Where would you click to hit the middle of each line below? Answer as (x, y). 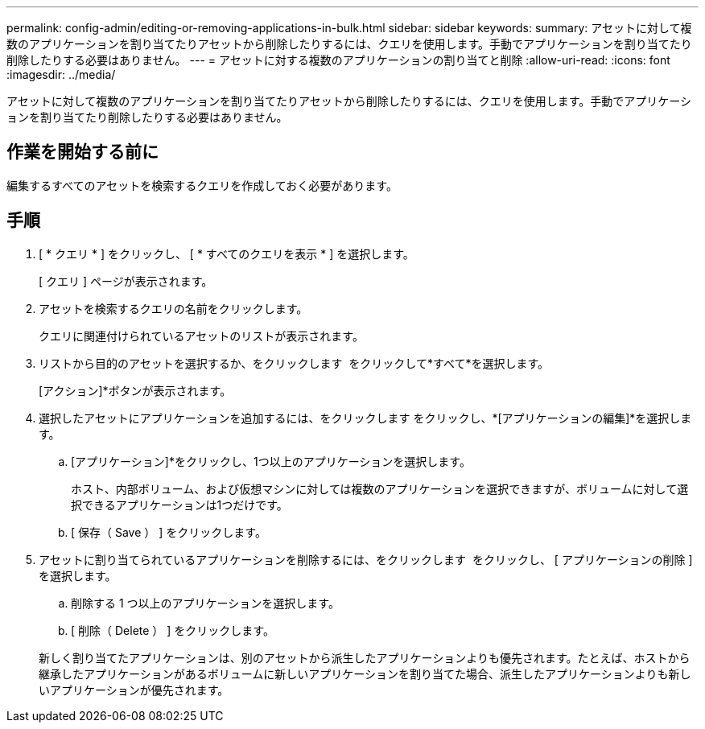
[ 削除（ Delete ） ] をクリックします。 (173, 630)
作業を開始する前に (82, 152)
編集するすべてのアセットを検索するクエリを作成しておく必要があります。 (202, 185)
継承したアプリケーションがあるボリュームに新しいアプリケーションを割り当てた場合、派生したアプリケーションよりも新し (365, 673)
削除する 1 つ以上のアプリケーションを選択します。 (205, 603)
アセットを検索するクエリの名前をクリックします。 (173, 308)
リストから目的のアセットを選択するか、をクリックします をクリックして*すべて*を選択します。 (294, 363)
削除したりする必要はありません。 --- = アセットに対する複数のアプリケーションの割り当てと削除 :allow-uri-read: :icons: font (338, 60)
